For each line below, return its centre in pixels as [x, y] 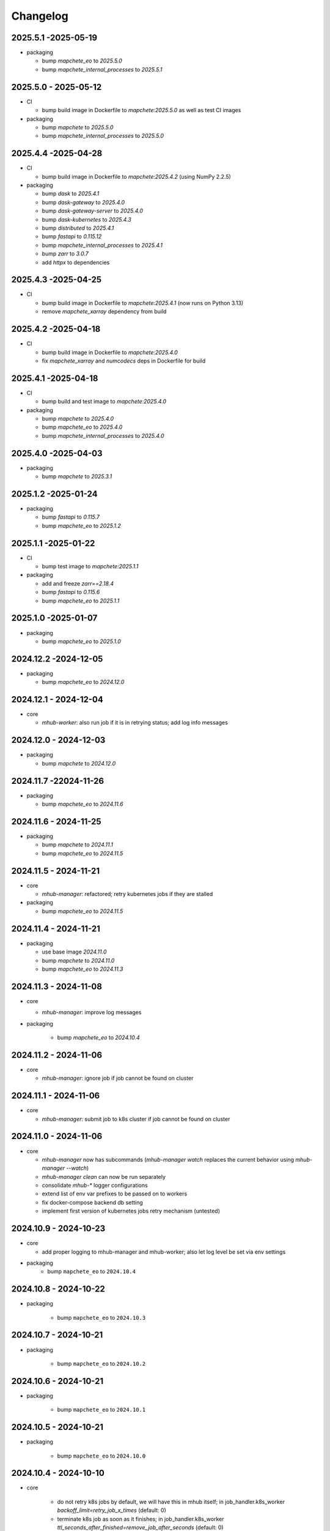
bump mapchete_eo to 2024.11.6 [82, 804]
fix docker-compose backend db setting [92, 1202]
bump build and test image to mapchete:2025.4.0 [104, 402]
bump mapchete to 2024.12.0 [79, 763]
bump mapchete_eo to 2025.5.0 [82, 61]
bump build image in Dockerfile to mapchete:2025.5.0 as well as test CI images [141, 110]
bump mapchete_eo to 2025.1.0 [82, 641]
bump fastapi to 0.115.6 [71, 592]
